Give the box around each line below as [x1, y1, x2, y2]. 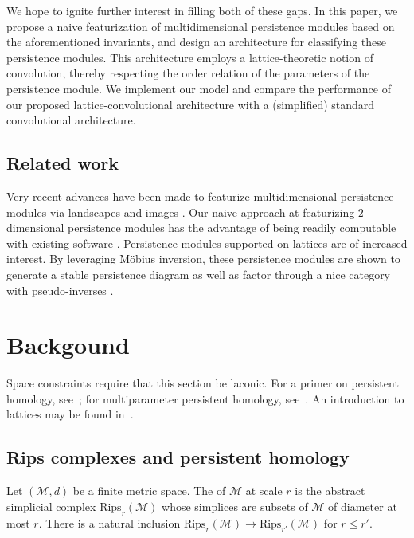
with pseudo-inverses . [6, 281, 114, 298]
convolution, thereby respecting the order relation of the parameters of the [6, 65, 370, 81]
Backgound [6, 328, 130, 361]
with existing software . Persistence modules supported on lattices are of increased [6, 234, 408, 251]
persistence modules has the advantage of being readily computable [68, 219, 396, 236]
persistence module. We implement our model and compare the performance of [6, 80, 391, 96]
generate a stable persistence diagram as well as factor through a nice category [6, 265, 391, 282]
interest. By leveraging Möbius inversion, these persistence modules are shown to [6, 250, 400, 267]
